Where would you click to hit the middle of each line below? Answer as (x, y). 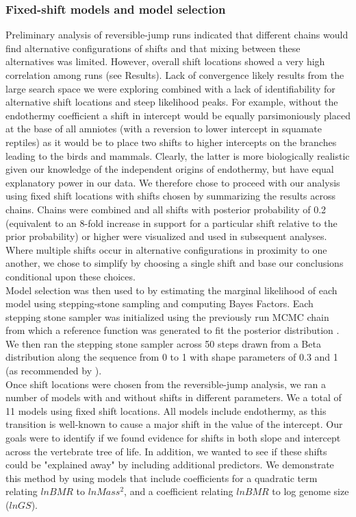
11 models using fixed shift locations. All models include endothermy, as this (166, 410)
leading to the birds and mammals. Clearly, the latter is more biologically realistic (178, 155)
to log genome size (310, 491)
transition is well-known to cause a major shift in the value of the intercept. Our (174, 424)
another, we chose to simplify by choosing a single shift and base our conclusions (175, 263)
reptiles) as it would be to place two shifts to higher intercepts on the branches (171, 142)
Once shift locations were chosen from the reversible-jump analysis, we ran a (166, 384)
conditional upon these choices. (71, 276)
